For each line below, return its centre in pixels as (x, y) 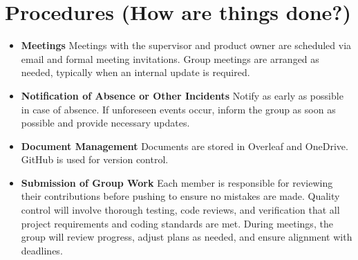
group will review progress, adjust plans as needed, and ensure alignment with (187, 237)
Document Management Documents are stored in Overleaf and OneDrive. (185, 146)
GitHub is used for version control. (95, 159)
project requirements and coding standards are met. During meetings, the (177, 223)
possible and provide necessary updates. (105, 123)
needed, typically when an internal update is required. (135, 72)
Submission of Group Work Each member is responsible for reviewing (177, 182)
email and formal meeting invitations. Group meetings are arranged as (170, 58)
